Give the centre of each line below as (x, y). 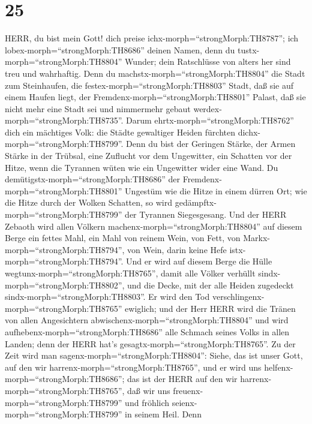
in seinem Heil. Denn (163, 414)
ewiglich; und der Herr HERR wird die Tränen (210, 308)
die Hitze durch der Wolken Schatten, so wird (89, 202)
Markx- (256, 238)
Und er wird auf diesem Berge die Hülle (199, 261)
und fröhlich (147, 402)
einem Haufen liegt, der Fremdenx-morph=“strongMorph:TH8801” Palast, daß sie (155, 97)
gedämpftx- (196, 202)
